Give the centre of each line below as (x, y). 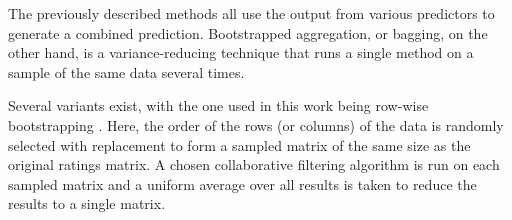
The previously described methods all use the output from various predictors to (251, 13)
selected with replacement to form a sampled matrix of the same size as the (239, 144)
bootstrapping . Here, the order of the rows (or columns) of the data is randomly (256, 124)
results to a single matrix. (87, 203)
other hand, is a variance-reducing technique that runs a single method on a (241, 52)
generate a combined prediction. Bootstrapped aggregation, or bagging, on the (248, 32)
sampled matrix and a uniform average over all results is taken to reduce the (242, 183)
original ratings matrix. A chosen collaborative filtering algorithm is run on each (254, 164)
